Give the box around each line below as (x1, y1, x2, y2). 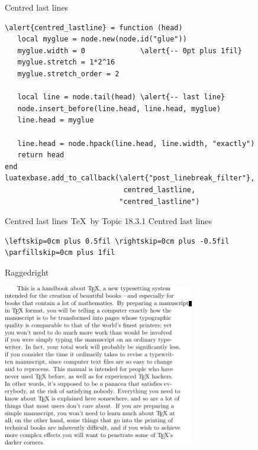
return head (17, 151, 64, 160)
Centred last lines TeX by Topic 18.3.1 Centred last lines (5, 215, 212, 227)
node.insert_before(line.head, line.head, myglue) (17, 104, 221, 113)
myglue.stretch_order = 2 (17, 69, 120, 78)
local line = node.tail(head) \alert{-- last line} (17, 93, 225, 102)
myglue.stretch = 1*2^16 (17, 58, 115, 67)
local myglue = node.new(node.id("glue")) (17, 35, 187, 44)
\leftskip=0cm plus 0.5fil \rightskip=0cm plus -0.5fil (5, 237, 230, 245)
